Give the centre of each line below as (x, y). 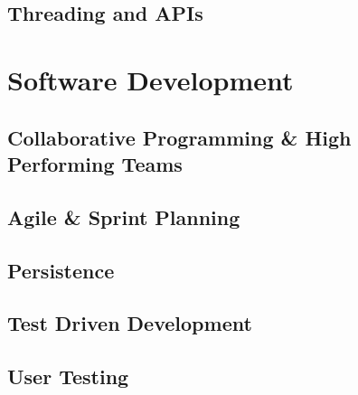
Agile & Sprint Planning (124, 216)
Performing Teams (95, 163)
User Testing (68, 376)
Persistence (61, 270)
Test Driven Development (130, 323)
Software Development (151, 79)
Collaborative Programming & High (179, 137)
